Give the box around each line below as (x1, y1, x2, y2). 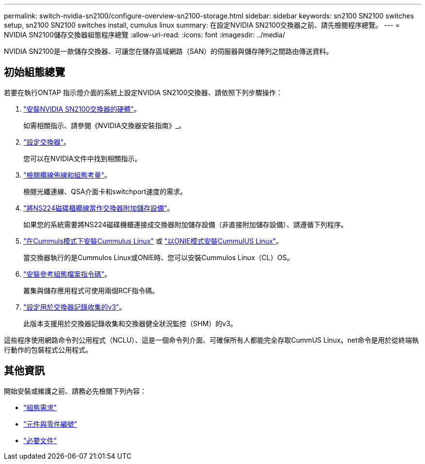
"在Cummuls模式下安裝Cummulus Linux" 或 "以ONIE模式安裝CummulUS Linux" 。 (23, 236, 283, 245)
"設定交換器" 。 (23, 137, 71, 146)
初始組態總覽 (4, 66, 65, 79)
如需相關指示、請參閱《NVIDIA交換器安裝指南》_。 (23, 121, 185, 130)
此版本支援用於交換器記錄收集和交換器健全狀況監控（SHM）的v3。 (23, 319, 237, 328)
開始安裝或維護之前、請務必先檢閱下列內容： (4, 386, 147, 395)
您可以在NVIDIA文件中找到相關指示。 (23, 154, 142, 163)
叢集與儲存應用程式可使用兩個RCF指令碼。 (23, 286, 159, 295)
